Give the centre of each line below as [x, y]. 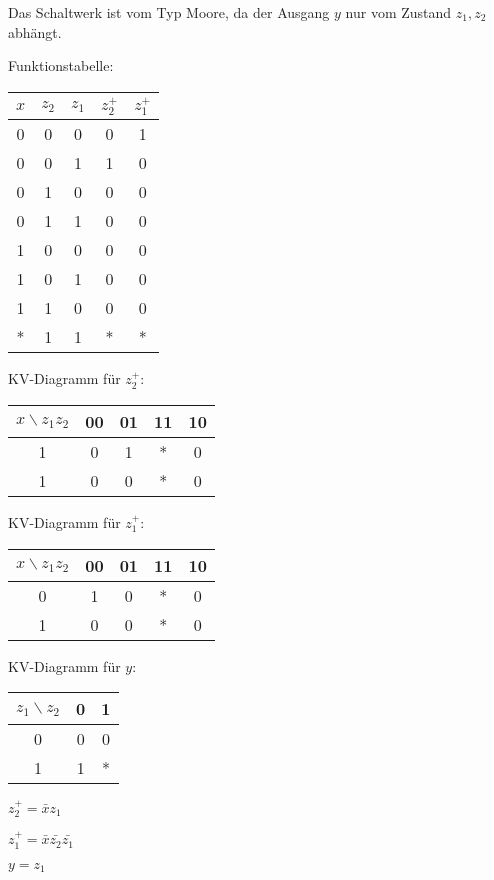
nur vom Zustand [398, 12]
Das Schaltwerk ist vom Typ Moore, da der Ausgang [169, 12]
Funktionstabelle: [61, 65]
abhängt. [35, 31]
